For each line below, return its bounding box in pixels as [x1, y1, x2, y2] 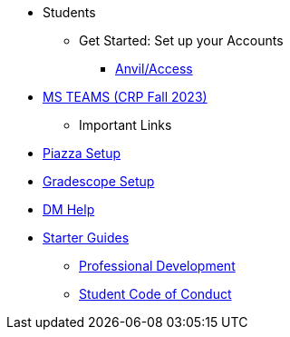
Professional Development [79, 258, 236, 273]
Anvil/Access [115, 61, 193, 76]
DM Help [43, 202, 95, 217]
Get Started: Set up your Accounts [79, 33, 284, 48]
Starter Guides [43, 230, 130, 245]
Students [43, 5, 96, 20]
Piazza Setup [43, 145, 121, 161]
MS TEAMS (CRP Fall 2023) [43, 89, 208, 104]
